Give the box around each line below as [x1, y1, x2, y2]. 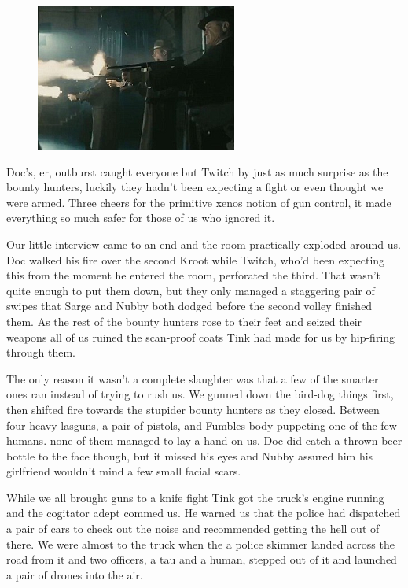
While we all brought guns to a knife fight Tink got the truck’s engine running [6, 489, 384, 505]
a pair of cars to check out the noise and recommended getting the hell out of [6, 520, 380, 537]
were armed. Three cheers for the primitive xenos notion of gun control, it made [6, 194, 391, 210]
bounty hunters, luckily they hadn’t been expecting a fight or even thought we [6, 179, 384, 195]
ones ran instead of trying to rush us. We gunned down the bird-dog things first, [6, 386, 394, 402]
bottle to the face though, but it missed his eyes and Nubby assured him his [6, 447, 373, 464]
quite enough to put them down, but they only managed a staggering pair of [6, 282, 375, 298]
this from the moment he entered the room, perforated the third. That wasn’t [6, 267, 380, 283]
